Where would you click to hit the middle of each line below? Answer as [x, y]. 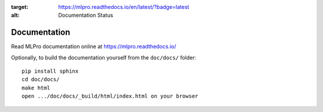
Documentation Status [86, 15]
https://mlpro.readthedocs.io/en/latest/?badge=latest [124, 7]
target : [20, 7]
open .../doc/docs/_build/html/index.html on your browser [110, 96]
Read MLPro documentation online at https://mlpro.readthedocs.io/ [94, 46]
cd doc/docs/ [41, 80]
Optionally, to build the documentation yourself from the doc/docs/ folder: [104, 57]
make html [36, 88]
